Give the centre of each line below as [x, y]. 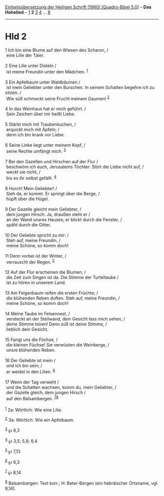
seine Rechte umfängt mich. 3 [36, 151]
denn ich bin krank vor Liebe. [35, 135]
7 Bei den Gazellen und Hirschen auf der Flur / [52, 161]
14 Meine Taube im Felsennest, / [38, 314]
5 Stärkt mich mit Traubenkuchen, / [41, 125]
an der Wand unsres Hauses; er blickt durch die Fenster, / [64, 219]
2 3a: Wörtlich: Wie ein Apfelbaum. [40, 420]
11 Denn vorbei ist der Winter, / [36, 256]
